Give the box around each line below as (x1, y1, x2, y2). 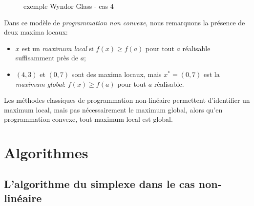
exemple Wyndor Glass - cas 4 (23, 1, 114, 11)
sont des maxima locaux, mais (71, 69, 162, 79)
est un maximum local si (21, 43, 94, 53)
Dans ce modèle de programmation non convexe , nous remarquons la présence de (4, 17, 245, 27)
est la (204, 69, 220, 79)
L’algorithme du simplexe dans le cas (4, 176, 195, 191)
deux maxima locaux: (4, 27, 68, 37)
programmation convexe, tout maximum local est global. (4, 114, 173, 124)
